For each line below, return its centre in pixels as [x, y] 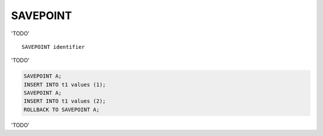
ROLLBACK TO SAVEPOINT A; [62, 109]
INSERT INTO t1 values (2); [65, 101]
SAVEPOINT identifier [53, 47]
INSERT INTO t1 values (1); [65, 84]
